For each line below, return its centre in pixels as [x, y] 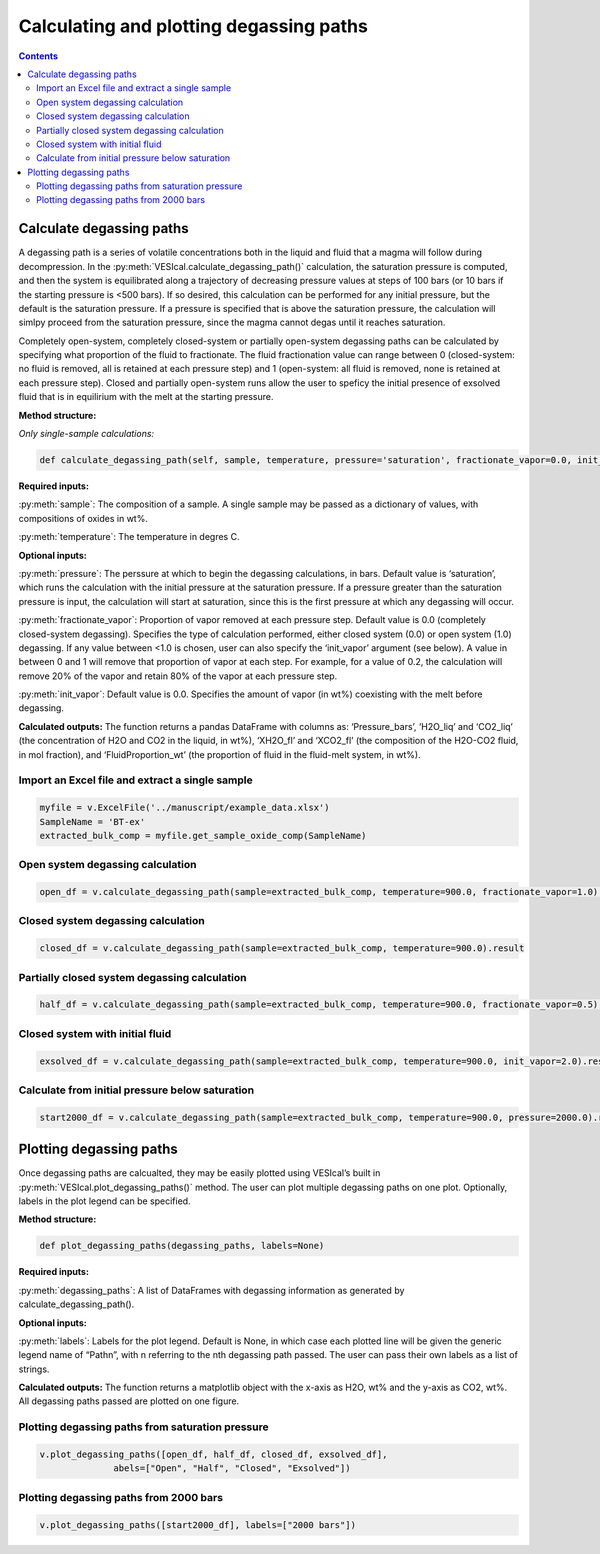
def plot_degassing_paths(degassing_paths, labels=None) [182, 1246]
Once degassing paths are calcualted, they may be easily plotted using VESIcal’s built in [199, 1173]
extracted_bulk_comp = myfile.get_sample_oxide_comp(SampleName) [203, 835]
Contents [38, 56]
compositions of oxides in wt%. [83, 518]
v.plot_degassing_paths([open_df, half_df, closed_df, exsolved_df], [213, 1454]
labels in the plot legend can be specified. [104, 1201]
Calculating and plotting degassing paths [193, 26]
